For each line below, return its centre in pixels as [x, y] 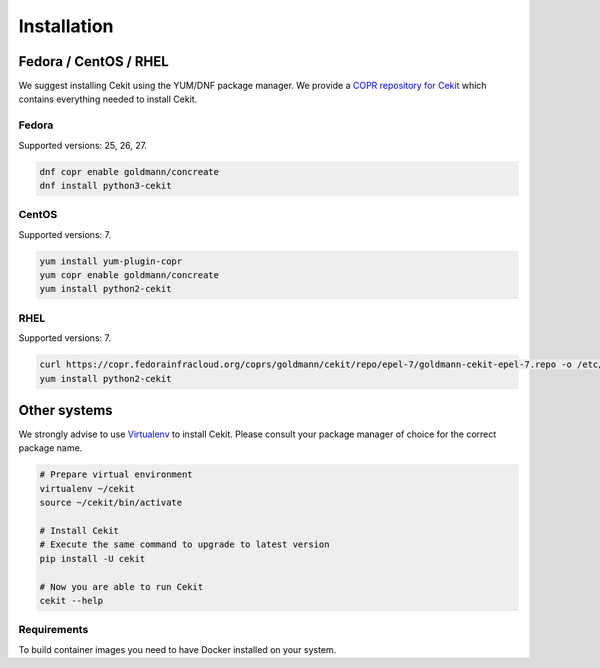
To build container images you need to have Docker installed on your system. [177, 649]
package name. [50, 448]
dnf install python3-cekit [105, 185]
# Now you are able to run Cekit [121, 586]
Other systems [66, 410]
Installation [66, 26]
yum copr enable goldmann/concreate [129, 275]
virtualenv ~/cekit [87, 488]
